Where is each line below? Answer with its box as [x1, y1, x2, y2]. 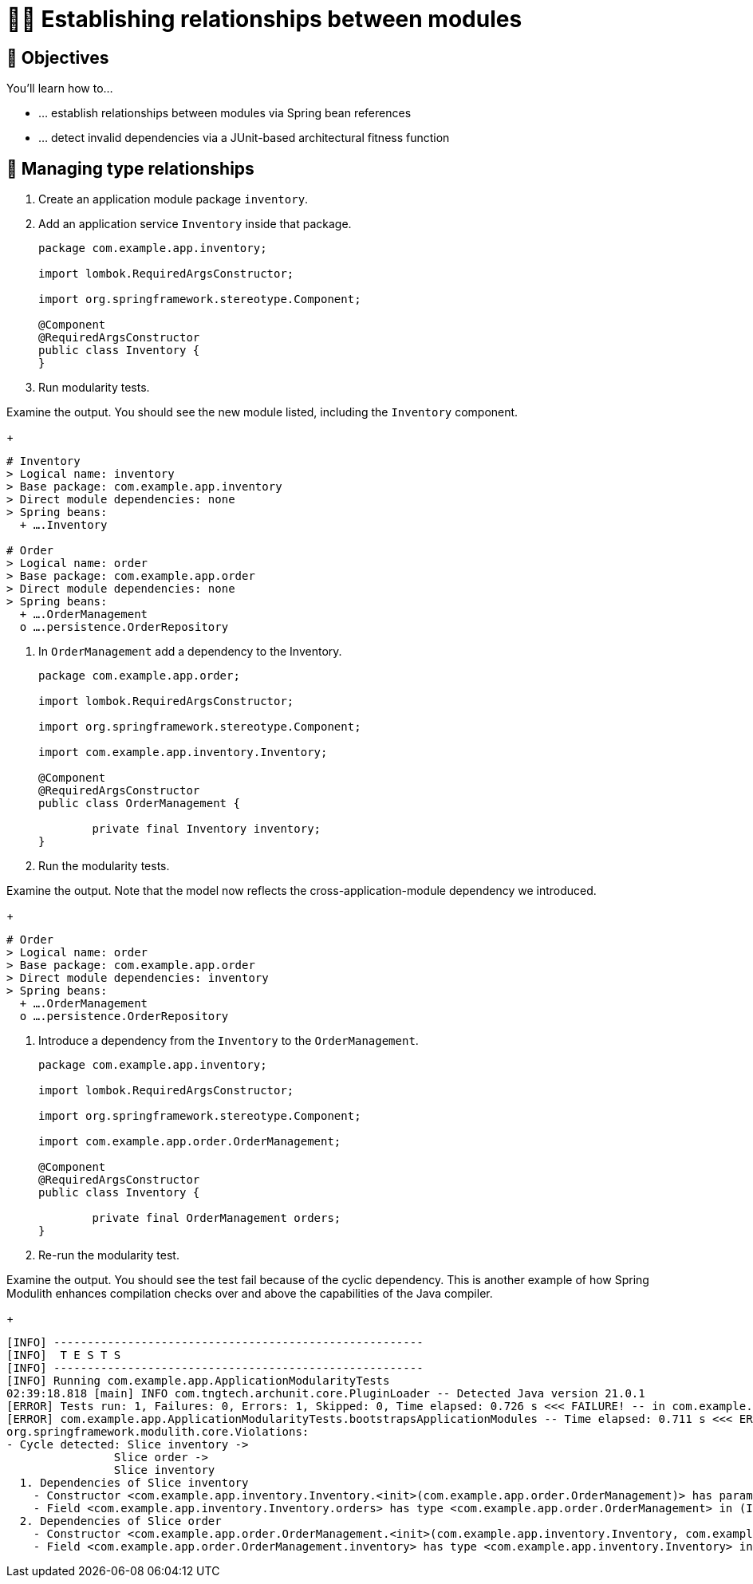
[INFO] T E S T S [6, 1349, 121, 1362]
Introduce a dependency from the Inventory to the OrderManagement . [38, 1034, 419, 1048]
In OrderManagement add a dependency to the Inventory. [38, 644, 342, 659]
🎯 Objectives [6, 47, 109, 68]
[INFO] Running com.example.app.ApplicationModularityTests [6, 1374, 390, 1388]
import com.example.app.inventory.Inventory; [38, 746, 328, 759]
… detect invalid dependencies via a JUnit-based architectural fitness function [38, 131, 450, 145]
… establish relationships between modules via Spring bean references [38, 106, 412, 120]
